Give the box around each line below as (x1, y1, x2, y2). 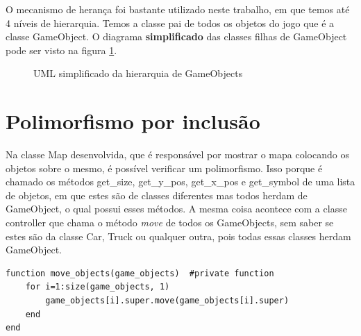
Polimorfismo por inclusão (6, 107, 260, 135)
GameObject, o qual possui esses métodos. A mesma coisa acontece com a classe (6, 201, 347, 216)
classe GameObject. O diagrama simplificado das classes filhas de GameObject (6, 29, 347, 44)
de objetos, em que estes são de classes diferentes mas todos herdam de (6, 187, 308, 202)
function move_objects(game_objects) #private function (6, 268, 274, 278)
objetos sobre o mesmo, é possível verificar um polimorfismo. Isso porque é (6, 160, 323, 175)
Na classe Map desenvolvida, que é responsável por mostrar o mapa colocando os (6, 147, 349, 162)
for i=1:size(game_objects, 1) (25, 282, 170, 292)
